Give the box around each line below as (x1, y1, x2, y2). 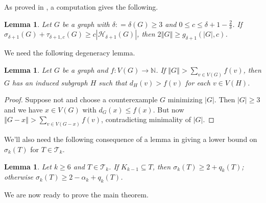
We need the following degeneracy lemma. (4, 47, 135, 58)
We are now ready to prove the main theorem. (4, 189, 149, 200)
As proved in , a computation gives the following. (4, 2, 158, 12)
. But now (153, 104, 184, 114)
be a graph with (62, 18, 110, 29)
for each (185, 77, 210, 88)
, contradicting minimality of (101, 114, 191, 125)
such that (99, 77, 127, 88)
